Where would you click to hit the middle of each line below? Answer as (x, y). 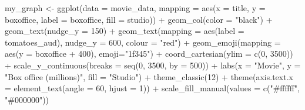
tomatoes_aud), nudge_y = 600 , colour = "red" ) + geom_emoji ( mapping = (143, 42)
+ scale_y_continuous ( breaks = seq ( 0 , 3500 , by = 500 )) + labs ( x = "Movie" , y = (153, 65)
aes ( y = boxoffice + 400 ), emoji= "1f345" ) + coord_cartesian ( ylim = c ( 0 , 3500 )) (149, 54)
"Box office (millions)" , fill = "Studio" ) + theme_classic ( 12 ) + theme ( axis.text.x (149, 76)
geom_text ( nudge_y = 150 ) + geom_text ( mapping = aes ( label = (125, 31)
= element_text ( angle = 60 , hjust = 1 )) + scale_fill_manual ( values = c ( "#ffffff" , (152, 88)
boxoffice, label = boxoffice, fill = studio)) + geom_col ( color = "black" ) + (139, 19)
